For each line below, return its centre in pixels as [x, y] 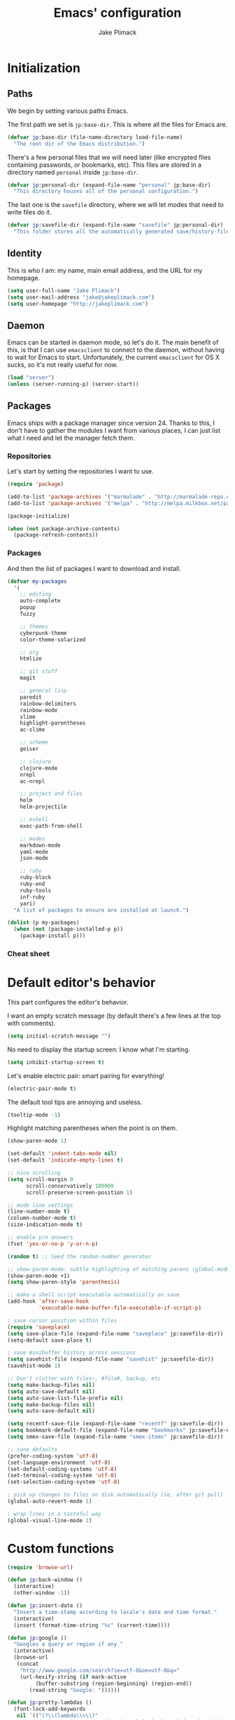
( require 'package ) [36, 484]
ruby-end [33, 884]
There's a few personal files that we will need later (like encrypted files [109, 157]
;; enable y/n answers [40, 1237]
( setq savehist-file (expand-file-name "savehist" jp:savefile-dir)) [111, 1359]
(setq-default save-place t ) [50, 1340]
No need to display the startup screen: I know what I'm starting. [99, 1049]
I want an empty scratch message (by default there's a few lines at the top [114, 1016]
